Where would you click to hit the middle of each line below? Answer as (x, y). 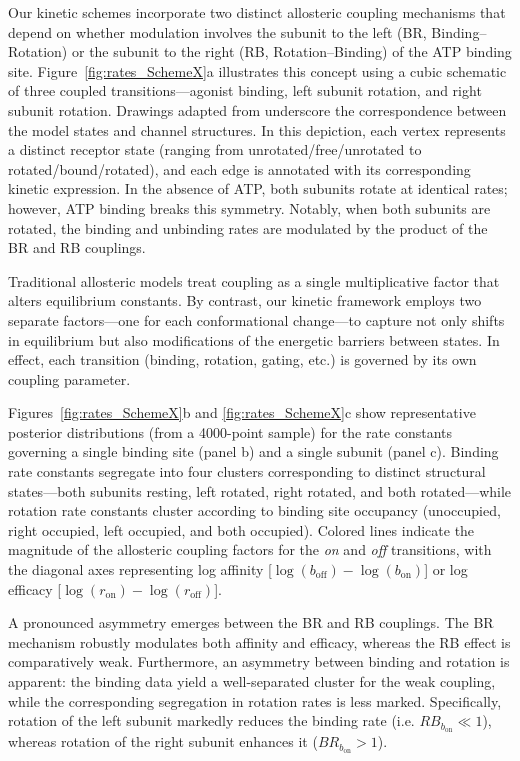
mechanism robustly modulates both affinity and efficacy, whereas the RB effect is (259, 641)
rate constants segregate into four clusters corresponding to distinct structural (247, 471)
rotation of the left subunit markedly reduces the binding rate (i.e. (211, 720)
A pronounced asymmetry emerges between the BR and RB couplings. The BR (251, 622)
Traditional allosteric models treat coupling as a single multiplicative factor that (254, 280)
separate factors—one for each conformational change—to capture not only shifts (256, 319)
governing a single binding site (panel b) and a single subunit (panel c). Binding (253, 451)
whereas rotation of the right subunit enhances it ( (163, 741)
